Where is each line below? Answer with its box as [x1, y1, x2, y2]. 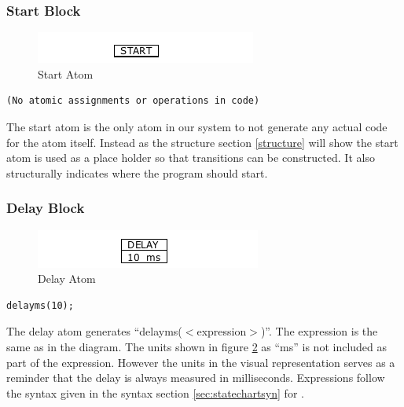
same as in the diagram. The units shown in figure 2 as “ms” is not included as [6, 338, 387, 354]
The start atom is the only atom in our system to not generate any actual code [6, 119, 387, 134]
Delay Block [6, 198, 85, 218]
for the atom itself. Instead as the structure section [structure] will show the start [6, 134, 398, 150]
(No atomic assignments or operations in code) [6, 95, 260, 107]
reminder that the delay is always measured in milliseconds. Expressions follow [6, 369, 385, 386]
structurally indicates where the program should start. [6, 164, 268, 181]
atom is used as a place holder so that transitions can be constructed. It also [6, 149, 375, 166]
